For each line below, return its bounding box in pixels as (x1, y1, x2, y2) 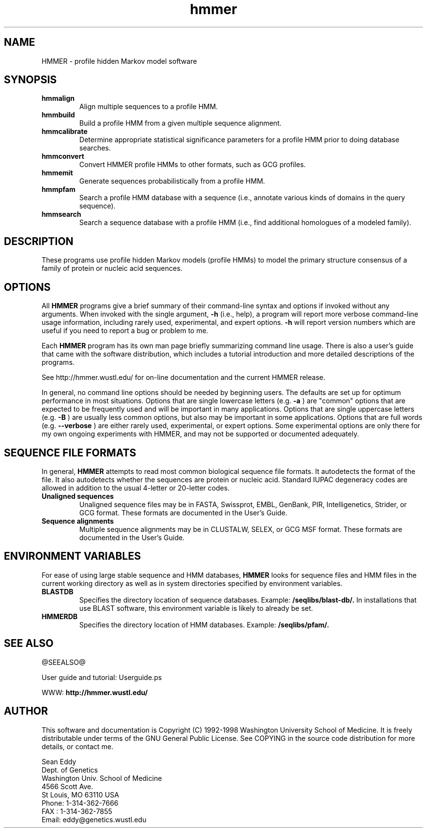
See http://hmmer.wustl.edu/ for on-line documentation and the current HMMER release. (41, 373, 326, 382)
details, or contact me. (41, 742, 114, 751)
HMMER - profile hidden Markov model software (41, 57, 197, 65)
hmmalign (41, 94, 75, 103)
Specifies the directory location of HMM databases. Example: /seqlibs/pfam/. (79, 620, 330, 629)
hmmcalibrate (41, 127, 88, 136)
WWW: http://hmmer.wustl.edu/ (41, 688, 148, 697)
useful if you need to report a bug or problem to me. (41, 326, 209, 335)
